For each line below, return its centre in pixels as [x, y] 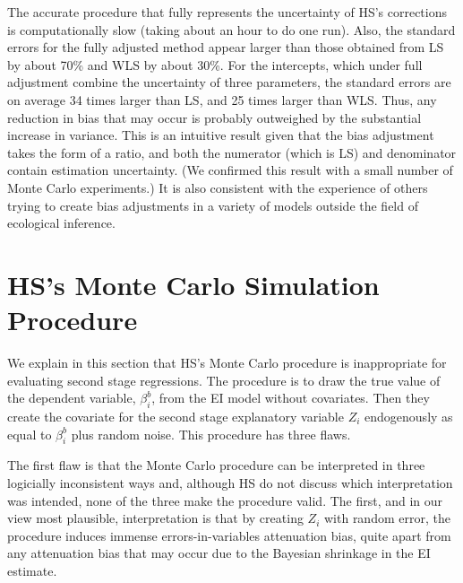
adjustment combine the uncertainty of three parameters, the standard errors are [229, 82]
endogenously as [409, 417]
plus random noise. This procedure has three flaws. [211, 434]
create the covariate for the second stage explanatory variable [176, 417]
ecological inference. [61, 223]
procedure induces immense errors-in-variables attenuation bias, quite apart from [229, 535]
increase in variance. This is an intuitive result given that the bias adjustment [221, 135]
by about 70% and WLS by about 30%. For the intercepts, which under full [215, 64]
